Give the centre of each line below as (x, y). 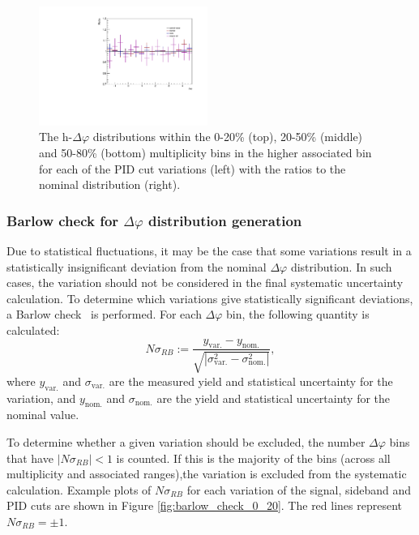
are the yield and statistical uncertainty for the (274, 398)
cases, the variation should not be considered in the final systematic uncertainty (205, 282)
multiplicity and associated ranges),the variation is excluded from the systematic (207, 474)
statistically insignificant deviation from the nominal (137, 266)
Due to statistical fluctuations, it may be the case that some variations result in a (209, 250)
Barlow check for (63, 220)
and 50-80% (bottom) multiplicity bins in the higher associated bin (205, 152)
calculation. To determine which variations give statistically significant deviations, (210, 298)
